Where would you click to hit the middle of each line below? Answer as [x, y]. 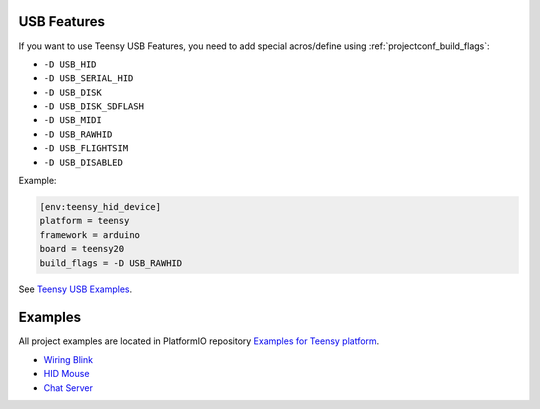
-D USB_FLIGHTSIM [86, 148]
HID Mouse [66, 374]
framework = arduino [89, 234]
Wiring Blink [68, 359]
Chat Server [68, 387]
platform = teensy [84, 221]
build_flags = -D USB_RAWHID [111, 263]
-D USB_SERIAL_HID [88, 78]
